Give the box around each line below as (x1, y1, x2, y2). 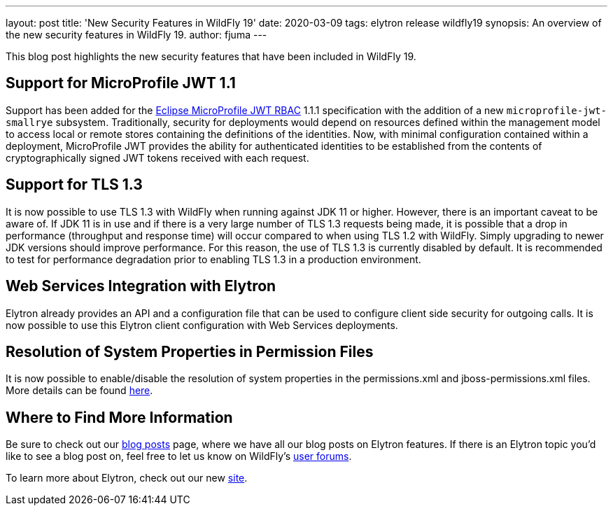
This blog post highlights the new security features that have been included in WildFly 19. (6, 50, 416, 62)
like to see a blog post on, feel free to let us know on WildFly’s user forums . (6, 450, 352, 463)
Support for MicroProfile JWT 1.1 (6, 74, 236, 92)
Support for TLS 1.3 (6, 176, 143, 194)
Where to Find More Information (6, 408, 233, 426)
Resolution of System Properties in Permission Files (6, 342, 374, 360)
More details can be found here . (6, 384, 153, 397)
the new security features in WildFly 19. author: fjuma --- (6, 29, 267, 41)
